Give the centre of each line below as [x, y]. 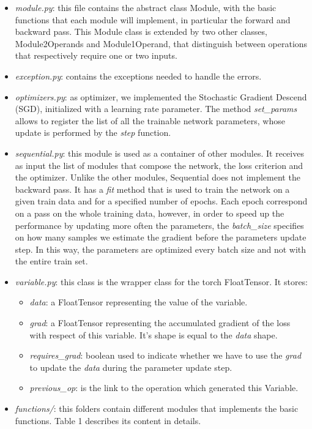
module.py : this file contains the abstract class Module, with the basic [146, 7]
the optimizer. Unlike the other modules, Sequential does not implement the [158, 177]
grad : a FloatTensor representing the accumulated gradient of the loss [160, 323]
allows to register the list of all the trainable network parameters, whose [150, 120]
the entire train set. [51, 261]
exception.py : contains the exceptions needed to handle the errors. [138, 76]
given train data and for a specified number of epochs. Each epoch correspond [161, 201]
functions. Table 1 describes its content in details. [108, 420]
